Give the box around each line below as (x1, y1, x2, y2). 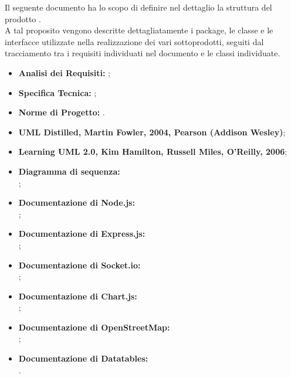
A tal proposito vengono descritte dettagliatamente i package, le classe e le (5, 24, 273, 36)
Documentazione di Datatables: (18, 352, 148, 365)
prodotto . (5, 12, 41, 25)
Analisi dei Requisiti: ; (18, 66, 110, 79)
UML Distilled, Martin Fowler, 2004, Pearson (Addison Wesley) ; (18, 125, 286, 138)
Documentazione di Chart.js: (18, 290, 137, 302)
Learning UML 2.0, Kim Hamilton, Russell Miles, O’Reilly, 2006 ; (18, 145, 287, 158)
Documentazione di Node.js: (18, 196, 135, 209)
